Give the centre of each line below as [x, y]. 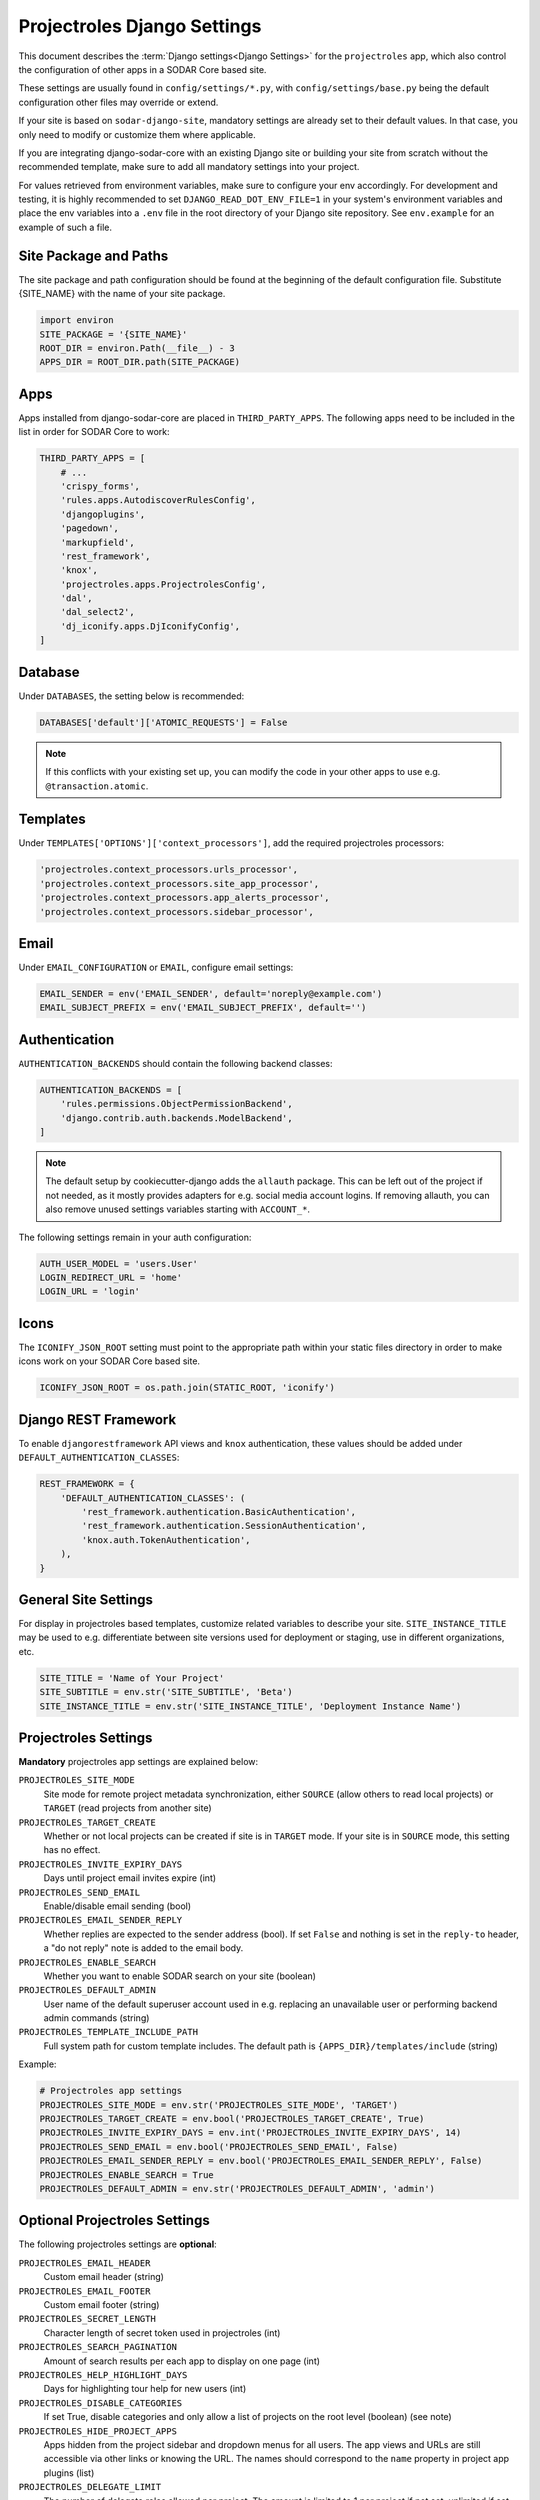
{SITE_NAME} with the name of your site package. [122, 294]
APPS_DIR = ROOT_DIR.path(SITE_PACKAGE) [139, 362]
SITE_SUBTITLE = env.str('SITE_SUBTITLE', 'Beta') [166, 1692]
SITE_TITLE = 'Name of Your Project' [132, 1678]
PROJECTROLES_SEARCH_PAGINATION [97, 2347]
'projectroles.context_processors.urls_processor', [169, 869]
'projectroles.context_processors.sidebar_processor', [176, 911]
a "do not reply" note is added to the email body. [143, 1948]
